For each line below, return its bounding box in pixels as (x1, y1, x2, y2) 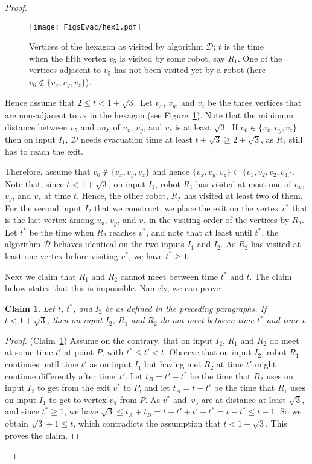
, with (101, 346, 124, 358)
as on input (89, 358, 132, 370)
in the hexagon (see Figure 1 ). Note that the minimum (89, 108, 293, 121)
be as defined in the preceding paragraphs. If (105, 301, 267, 314)
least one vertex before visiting (5, 249, 118, 262)
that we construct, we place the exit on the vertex (94, 201, 279, 214)
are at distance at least (201, 393, 286, 405)
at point (64, 346, 94, 358)
